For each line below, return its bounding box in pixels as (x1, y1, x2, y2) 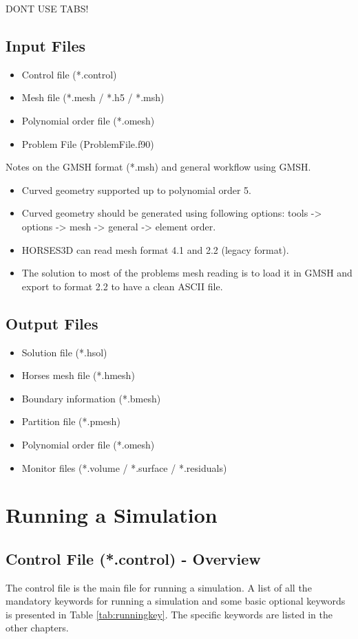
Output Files (6, 312, 98, 334)
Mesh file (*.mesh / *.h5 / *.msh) (21, 90, 165, 105)
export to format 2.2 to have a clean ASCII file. (21, 279, 223, 293)
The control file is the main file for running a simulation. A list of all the (6, 580, 312, 594)
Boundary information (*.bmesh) (21, 391, 161, 405)
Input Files (6, 34, 86, 56)
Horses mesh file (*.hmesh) (21, 368, 135, 382)
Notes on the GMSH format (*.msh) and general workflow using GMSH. (6, 160, 311, 174)
